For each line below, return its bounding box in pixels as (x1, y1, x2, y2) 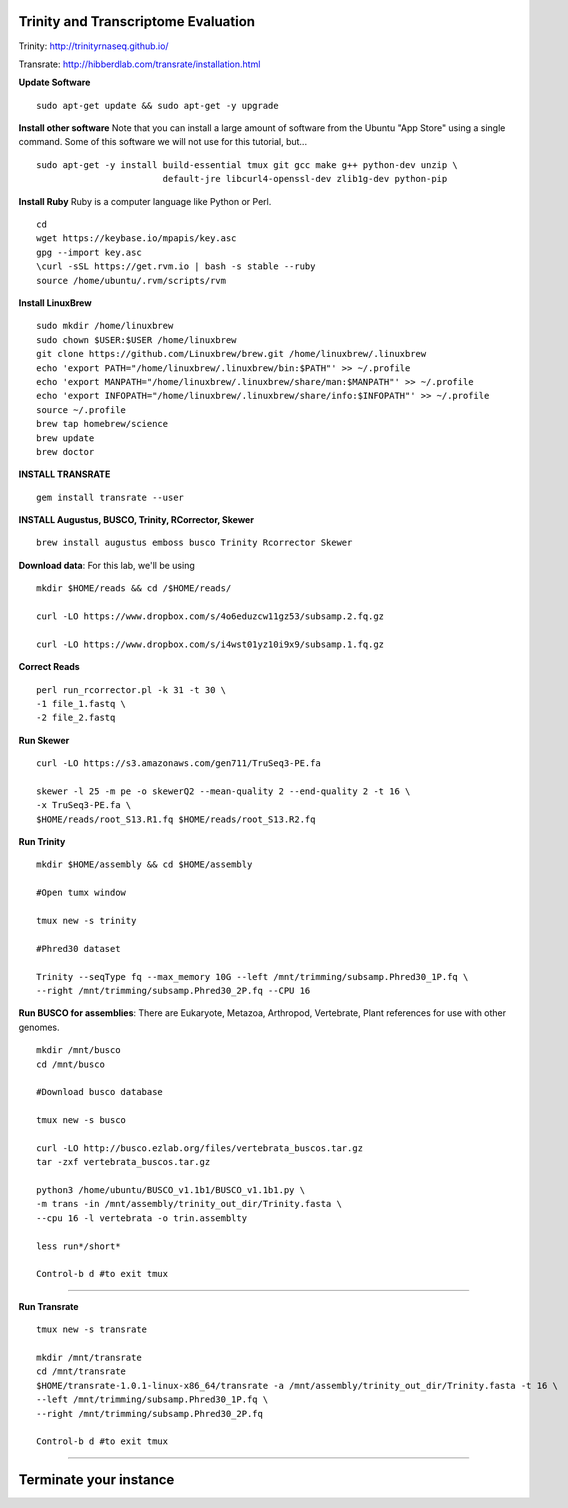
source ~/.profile (36, 404, 127, 415)
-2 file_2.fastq (36, 712, 116, 724)
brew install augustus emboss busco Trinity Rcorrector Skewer (36, 537, 353, 549)
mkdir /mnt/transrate (36, 1351, 142, 1363)
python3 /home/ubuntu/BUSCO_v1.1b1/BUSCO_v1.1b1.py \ (36, 1185, 305, 1196)
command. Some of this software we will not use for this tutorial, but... (18, 136, 308, 148)
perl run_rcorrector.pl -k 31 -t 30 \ (36, 684, 227, 695)
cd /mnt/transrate (36, 1366, 127, 1377)
